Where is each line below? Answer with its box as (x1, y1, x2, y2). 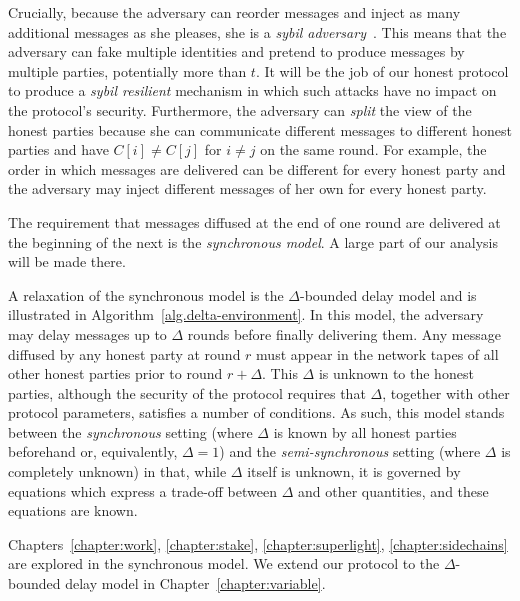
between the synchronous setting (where (8, 421, 253, 442)
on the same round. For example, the (260, 139, 487, 160)
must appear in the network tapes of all (256, 343, 499, 364)
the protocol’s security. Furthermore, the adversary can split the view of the (8, 99, 472, 120)
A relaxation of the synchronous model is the (8, 284, 284, 305)
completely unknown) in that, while (8, 461, 227, 482)
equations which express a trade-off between (8, 480, 277, 501)
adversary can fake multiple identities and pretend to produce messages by (8, 41, 465, 62)
